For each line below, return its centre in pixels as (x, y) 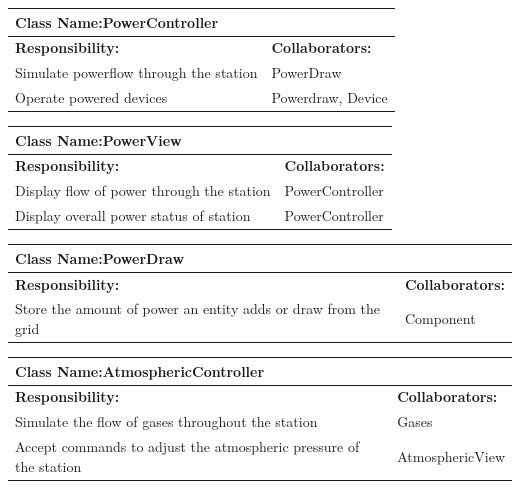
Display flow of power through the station (143, 190)
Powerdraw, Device (329, 97)
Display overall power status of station (133, 215)
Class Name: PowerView (98, 139)
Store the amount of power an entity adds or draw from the (198, 308)
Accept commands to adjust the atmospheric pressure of (187, 446)
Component (440, 318)
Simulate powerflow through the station (136, 72)
